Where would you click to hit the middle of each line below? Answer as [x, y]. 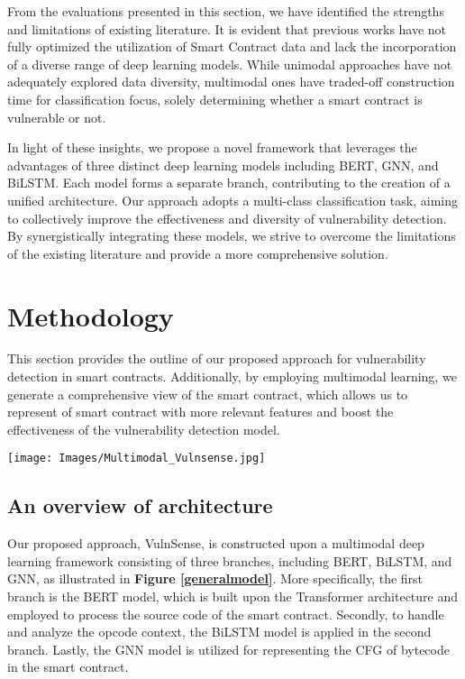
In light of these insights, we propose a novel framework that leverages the [212, 147]
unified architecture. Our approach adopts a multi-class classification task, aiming [232, 200]
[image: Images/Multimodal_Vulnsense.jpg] [137, 459]
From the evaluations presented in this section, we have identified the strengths [226, 11]
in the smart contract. [68, 667]
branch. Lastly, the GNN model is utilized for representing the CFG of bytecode [228, 649]
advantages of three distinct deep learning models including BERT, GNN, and [223, 165]
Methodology [91, 315]
